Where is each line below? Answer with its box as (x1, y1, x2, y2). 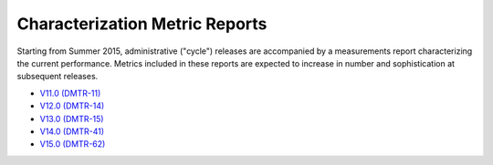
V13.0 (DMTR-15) (39, 113, 104, 124)
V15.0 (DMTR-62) (39, 139, 106, 150)
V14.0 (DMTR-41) (39, 126, 105, 137)
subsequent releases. (16, 71, 99, 82)
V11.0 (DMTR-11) (39, 88, 101, 98)
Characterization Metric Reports (16, 14, 267, 34)
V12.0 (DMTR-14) (39, 100, 105, 111)
